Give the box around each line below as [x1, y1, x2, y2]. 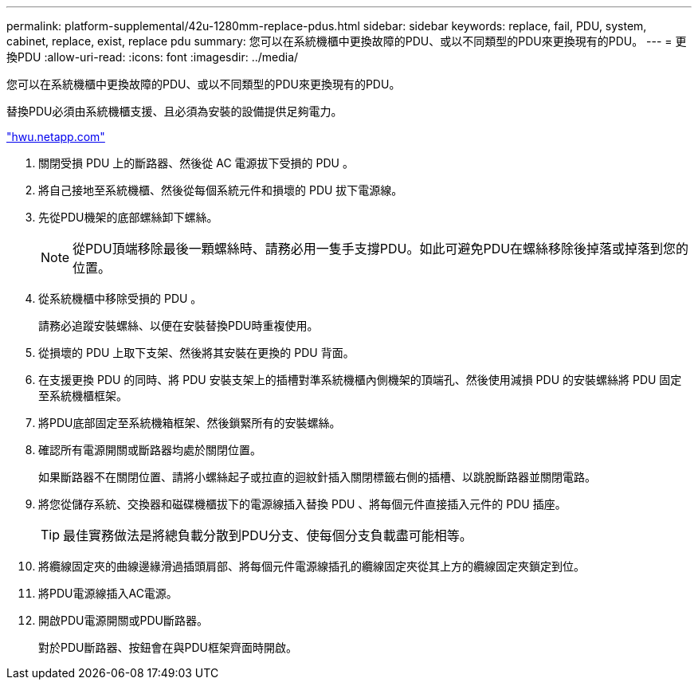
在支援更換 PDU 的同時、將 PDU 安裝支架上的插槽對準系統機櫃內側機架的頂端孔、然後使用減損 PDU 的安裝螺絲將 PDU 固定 [38, 373, 682, 386]
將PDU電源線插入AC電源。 [38, 586, 178, 600]
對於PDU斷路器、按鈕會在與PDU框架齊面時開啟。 [38, 641, 297, 654]
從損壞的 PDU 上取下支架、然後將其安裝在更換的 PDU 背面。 [38, 346, 355, 359]
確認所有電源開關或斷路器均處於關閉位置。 [38, 443, 261, 457]
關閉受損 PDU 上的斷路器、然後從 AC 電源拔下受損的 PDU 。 [38, 156, 354, 170]
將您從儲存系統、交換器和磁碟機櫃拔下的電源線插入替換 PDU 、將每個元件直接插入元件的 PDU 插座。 [38, 497, 567, 511]
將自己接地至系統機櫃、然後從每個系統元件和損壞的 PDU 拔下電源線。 [38, 183, 403, 197]
